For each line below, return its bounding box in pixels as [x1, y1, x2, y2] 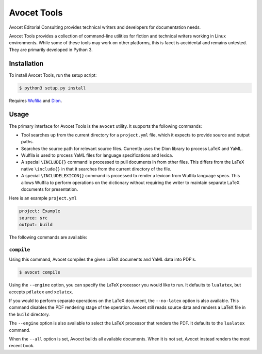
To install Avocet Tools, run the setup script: [9, 72, 97, 78]
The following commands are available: [9, 235, 87, 240]
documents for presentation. [21, 186, 78, 192]
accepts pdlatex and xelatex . [9, 289, 74, 295]
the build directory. [9, 311, 50, 317]
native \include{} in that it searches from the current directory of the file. [21, 166, 172, 172]
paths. [21, 139, 34, 145]
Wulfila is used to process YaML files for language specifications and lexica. [21, 152, 173, 158]
